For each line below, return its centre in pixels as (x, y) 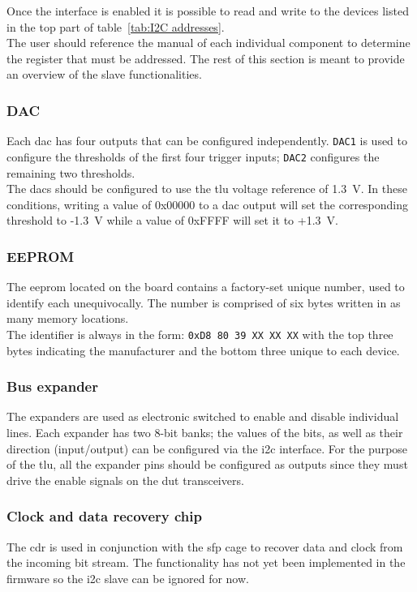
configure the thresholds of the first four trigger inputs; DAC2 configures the (193, 156)
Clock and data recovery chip (104, 516)
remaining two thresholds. (71, 172)
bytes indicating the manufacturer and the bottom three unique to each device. (203, 350)
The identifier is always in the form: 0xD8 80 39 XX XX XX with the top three (200, 334)
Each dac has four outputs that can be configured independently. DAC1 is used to (207, 141)
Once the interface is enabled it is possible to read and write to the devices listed (208, 11)
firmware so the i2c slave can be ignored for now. (128, 578)
